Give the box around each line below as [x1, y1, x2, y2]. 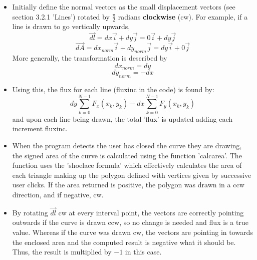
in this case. [125, 246, 162, 257]
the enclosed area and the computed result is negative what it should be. [12, 236, 236, 247]
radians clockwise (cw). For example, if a [118, 11, 248, 22]
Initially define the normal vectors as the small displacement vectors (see [12, 2, 235, 12]
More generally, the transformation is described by [12, 53, 167, 63]
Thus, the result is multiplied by [12, 246, 112, 257]
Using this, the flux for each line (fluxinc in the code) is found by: [12, 84, 214, 95]
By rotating [12, 207, 48, 217]
